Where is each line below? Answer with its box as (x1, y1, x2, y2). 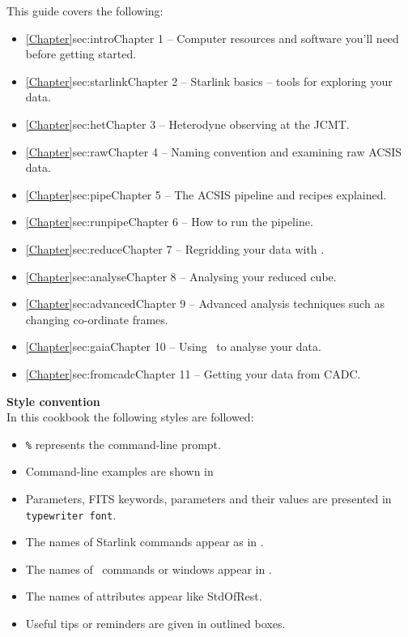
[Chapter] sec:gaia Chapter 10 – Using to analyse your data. (25, 338, 321, 355)
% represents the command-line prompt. (25, 435, 221, 452)
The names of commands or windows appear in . (25, 560, 272, 577)
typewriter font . (25, 506, 117, 523)
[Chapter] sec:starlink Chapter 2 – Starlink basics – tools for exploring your (25, 72, 393, 89)
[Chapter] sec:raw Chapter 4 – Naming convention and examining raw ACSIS (25, 143, 402, 160)
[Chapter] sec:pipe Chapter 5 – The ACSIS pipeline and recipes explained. (25, 186, 387, 203)
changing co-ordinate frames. (25, 310, 168, 327)
